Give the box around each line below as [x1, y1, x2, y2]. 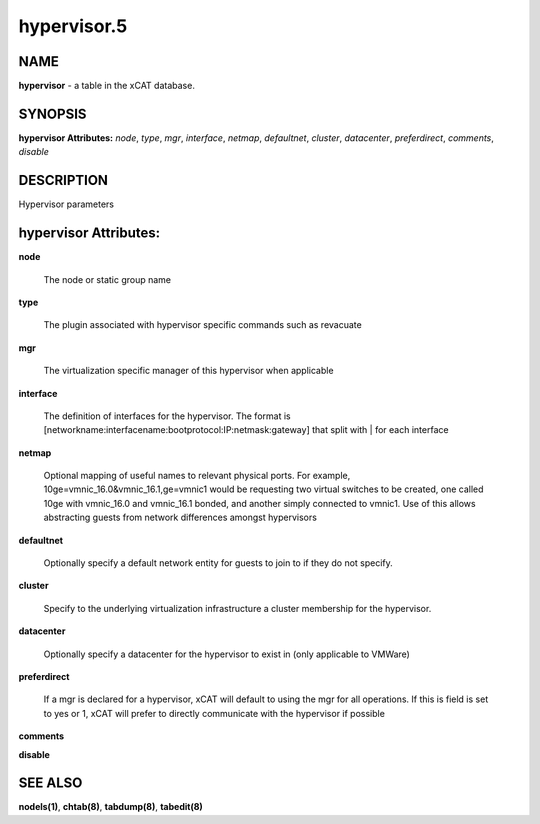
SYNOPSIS [18, 105, 87, 122]
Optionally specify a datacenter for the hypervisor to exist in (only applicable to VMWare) [43, 648, 410, 660]
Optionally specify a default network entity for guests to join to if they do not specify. [43, 557, 394, 569]
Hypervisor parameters [18, 198, 115, 210]
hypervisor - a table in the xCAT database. [18, 80, 195, 92]
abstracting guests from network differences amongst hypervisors [43, 511, 317, 524]
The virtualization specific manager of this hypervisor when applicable [43, 365, 334, 377]
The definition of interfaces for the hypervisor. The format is [43, 410, 291, 422]
